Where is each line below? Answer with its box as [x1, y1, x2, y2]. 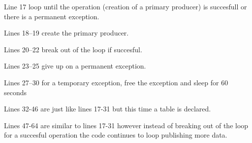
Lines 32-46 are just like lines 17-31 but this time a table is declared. [4, 104, 211, 114]
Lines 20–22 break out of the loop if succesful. [4, 44, 142, 54]
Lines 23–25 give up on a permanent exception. [4, 61, 146, 71]
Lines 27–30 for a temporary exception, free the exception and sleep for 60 [4, 77, 228, 87]
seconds [4, 87, 27, 97]
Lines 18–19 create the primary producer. [4, 28, 129, 38]
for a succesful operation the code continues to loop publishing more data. [4, 130, 227, 140]
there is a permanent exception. [4, 11, 99, 21]
